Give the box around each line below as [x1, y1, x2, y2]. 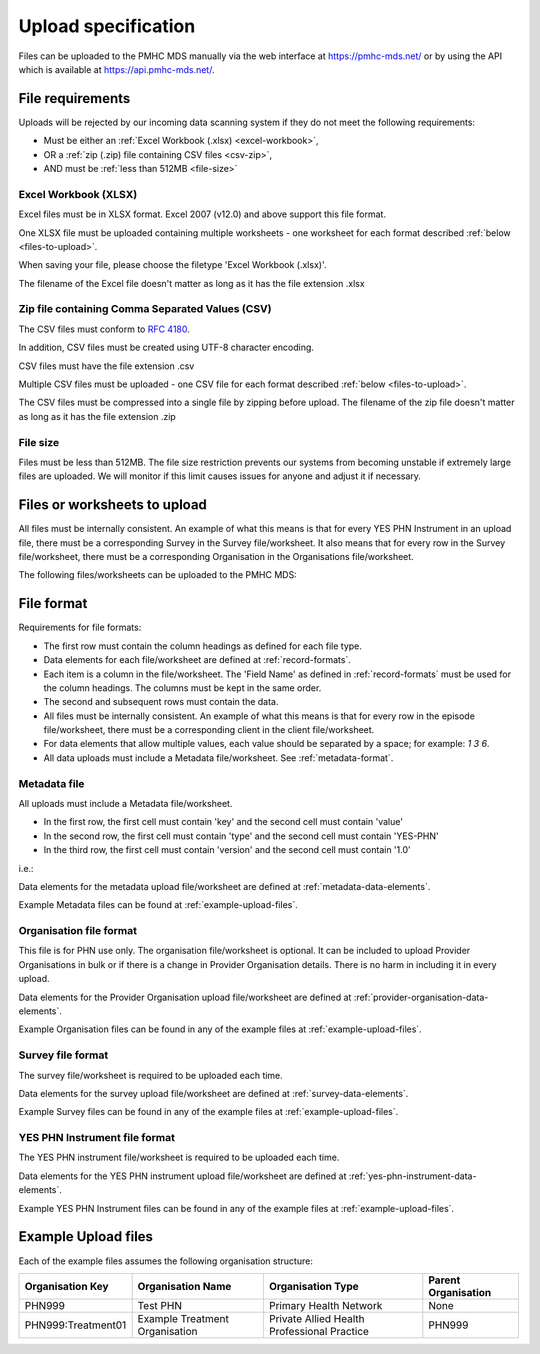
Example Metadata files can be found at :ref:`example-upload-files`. [18, 899, 299, 911]
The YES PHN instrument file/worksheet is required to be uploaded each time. [18, 1151, 340, 1164]
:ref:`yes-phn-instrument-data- [348, 1170, 477, 1182]
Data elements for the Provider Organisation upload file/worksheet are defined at [18, 991, 352, 1003]
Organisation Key [24, 1279, 109, 1293]
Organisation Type [268, 1279, 359, 1293]
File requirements [18, 90, 131, 107]
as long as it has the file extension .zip [18, 410, 177, 422]
